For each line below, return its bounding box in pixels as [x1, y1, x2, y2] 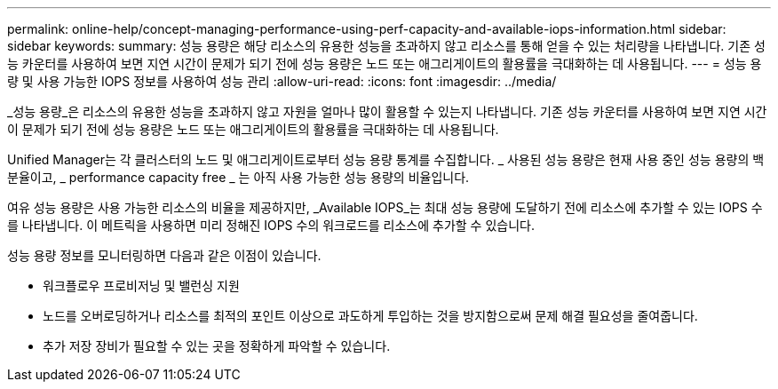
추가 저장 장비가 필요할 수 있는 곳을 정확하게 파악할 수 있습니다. [43, 338, 391, 353]
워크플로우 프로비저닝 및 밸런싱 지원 [43, 278, 240, 293]
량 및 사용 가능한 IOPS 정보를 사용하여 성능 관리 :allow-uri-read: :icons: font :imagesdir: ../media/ [7, 74, 557, 89]
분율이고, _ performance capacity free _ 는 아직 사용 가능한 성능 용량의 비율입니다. [7, 170, 470, 185]
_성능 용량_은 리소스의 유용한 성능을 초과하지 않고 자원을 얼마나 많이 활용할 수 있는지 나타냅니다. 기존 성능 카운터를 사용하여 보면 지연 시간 [7, 104, 767, 119]
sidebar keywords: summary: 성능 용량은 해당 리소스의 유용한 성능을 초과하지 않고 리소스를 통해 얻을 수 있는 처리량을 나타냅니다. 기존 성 [7, 38, 766, 53]
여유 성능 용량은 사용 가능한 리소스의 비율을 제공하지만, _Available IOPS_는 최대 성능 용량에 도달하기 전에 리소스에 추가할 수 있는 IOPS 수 [7, 200, 763, 215]
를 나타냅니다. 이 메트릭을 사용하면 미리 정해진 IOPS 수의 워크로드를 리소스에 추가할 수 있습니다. [7, 218, 535, 233]
